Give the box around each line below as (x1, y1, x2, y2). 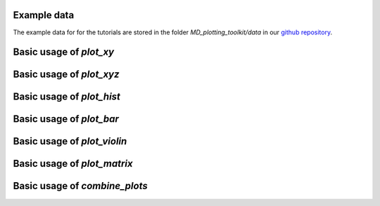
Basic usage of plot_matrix (13, 158, 133, 170)
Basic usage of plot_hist (13, 91, 121, 103)
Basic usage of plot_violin (13, 135, 127, 147)
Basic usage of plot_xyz (13, 69, 120, 81)
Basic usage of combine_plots (13, 180, 148, 192)
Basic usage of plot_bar (13, 113, 120, 125)
